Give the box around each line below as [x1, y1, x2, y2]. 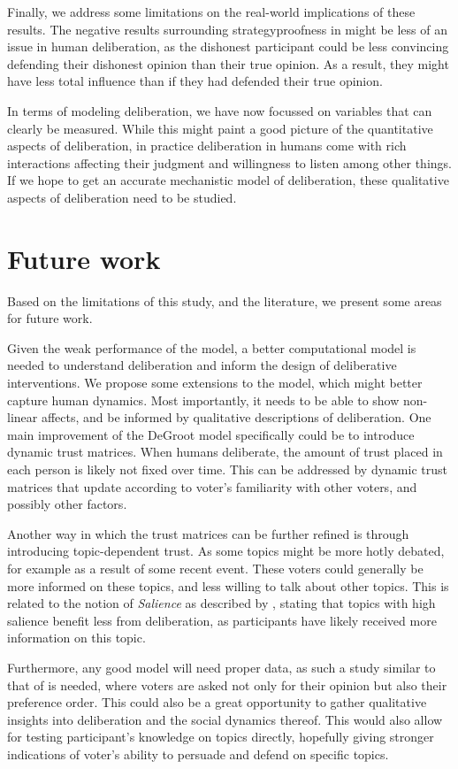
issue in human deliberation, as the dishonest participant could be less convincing [7, 37, 449, 56]
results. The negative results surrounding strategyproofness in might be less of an [7, 19, 448, 38]
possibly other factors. [7, 495, 127, 513]
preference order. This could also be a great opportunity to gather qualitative [7, 693, 427, 711]
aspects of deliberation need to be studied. [7, 188, 237, 206]
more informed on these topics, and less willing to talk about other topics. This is [7, 576, 449, 595]
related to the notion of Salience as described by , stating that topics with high [7, 594, 436, 612]
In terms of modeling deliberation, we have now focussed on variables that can [7, 101, 432, 119]
